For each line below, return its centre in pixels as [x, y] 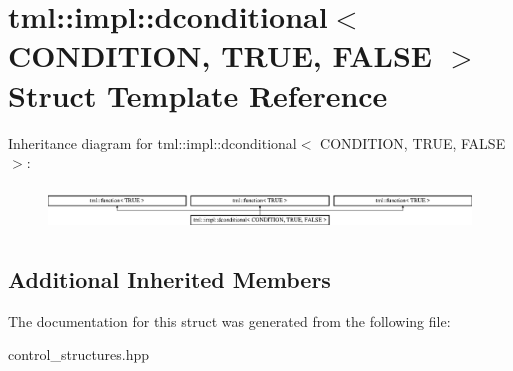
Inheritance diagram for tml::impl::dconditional [152, 142]
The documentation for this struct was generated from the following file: [229, 320]
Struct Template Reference [198, 94]
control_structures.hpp [79, 354]
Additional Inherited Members [169, 278]
